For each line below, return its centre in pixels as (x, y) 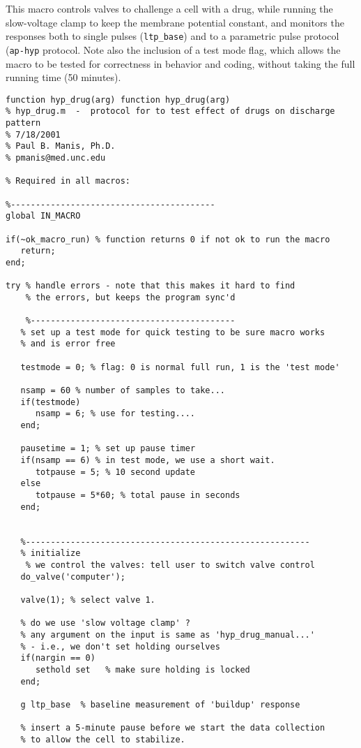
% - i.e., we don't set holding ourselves (120, 646)
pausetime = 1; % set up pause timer (108, 449)
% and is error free (68, 344)
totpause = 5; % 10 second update (115, 472)
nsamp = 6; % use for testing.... (115, 414)
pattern (23, 123)
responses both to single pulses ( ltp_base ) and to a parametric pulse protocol (172, 36)
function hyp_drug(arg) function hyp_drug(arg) (118, 100)
